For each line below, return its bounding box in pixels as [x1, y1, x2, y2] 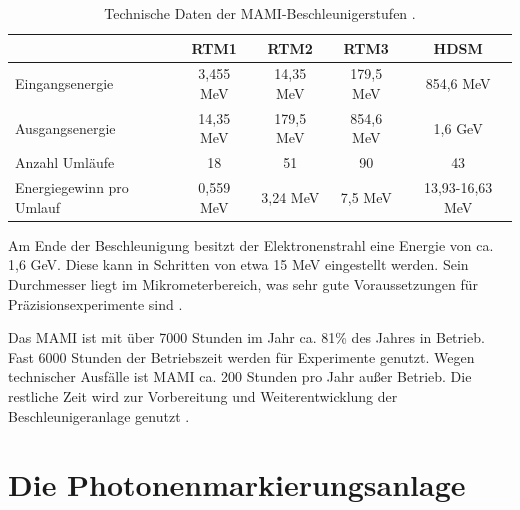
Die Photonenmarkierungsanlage [8, 464, 466, 505]
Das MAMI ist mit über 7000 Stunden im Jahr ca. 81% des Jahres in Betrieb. [8, 327, 485, 348]
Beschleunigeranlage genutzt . [8, 405, 190, 426]
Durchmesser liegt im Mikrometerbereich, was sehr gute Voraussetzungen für [8, 274, 478, 295]
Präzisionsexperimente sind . [8, 293, 183, 314]
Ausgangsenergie [15, 117, 116, 138]
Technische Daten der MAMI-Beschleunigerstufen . [104, 3, 416, 23]
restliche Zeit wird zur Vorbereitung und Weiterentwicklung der [8, 386, 398, 406]
